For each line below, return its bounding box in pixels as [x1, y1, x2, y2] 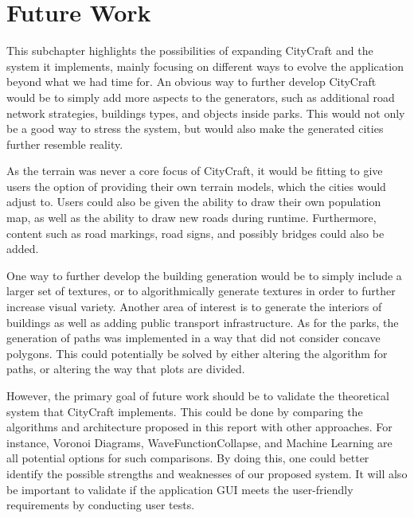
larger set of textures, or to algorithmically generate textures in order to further [6, 282, 396, 299]
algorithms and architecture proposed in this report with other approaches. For [6, 419, 393, 435]
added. [6, 240, 39, 257]
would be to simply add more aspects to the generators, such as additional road [6, 88, 395, 105]
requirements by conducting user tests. [6, 497, 195, 513]
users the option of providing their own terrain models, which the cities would [6, 177, 386, 194]
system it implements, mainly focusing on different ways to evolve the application [6, 57, 404, 74]
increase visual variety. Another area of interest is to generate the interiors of [6, 298, 382, 315]
